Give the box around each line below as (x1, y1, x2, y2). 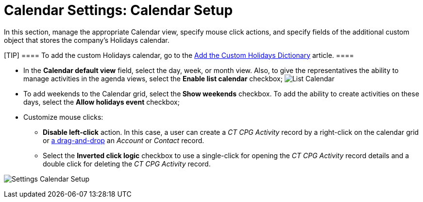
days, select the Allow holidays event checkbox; (23, 97, 180, 106)
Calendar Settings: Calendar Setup (4, 2, 233, 18)
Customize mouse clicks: (23, 112, 103, 121)
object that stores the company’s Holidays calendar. (4, 36, 169, 44)
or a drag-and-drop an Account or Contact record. (43, 136, 204, 145)
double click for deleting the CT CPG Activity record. (43, 159, 211, 168)
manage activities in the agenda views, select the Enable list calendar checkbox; (23, 74, 283, 83)
